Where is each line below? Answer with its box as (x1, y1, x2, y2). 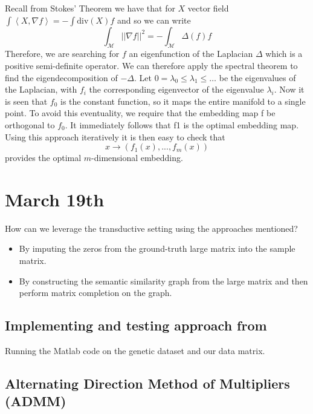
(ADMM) (5, 392, 66, 410)
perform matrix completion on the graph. (19, 286, 172, 299)
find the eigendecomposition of (5, 71, 118, 84)
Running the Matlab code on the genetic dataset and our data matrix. (5, 344, 265, 357)
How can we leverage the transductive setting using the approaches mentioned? (5, 222, 298, 234)
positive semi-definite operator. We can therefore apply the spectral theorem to (5, 59, 298, 71)
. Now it (274, 83, 305, 96)
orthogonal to (5, 118, 55, 131)
